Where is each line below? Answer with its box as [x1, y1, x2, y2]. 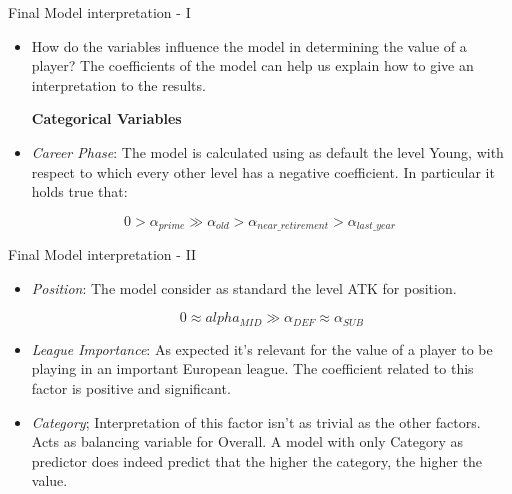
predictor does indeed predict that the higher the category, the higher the [31, 450, 483, 471]
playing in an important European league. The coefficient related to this [31, 358, 474, 379]
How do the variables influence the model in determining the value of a [31, 35, 467, 56]
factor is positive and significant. [31, 378, 231, 399]
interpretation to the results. [31, 74, 206, 95]
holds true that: [31, 181, 128, 202]
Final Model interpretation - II [8, 244, 197, 265]
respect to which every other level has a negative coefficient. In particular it [31, 161, 495, 182]
